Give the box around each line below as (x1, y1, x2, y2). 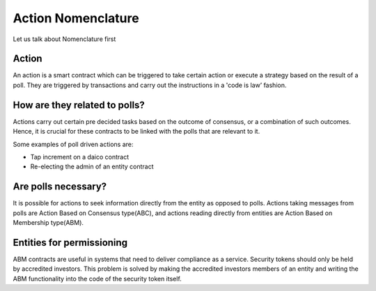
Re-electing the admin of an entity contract (30, 162, 154, 171)
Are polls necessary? (13, 181, 107, 193)
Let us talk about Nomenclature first (13, 35, 116, 43)
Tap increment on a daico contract (30, 152, 129, 161)
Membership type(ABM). (13, 219, 84, 226)
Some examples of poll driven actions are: (13, 140, 134, 148)
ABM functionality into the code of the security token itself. (13, 274, 182, 283)
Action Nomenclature (13, 10, 139, 26)
